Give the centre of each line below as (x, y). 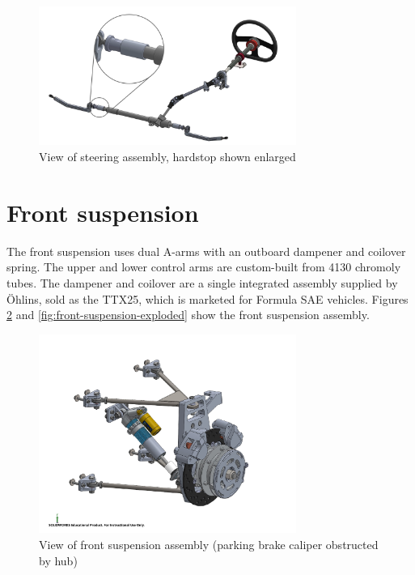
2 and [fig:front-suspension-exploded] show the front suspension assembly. (188, 315)
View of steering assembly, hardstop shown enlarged (167, 157)
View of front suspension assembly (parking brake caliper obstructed (209, 544)
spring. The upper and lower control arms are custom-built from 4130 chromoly (204, 267)
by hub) (58, 560)
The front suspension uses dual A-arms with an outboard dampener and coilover (206, 251)
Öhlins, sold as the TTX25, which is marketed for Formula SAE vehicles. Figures (207, 298)
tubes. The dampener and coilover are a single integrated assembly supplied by (202, 282)
